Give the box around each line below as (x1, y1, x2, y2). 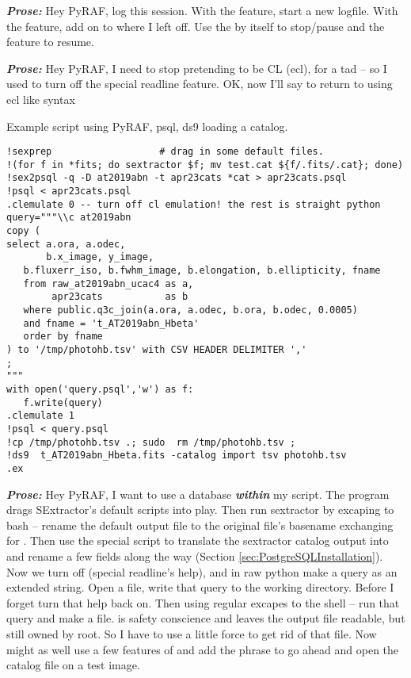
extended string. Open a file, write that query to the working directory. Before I (6, 579, 394, 596)
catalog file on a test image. (6, 657, 140, 673)
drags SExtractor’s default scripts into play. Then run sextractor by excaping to (6, 501, 394, 518)
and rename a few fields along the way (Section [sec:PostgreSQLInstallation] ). (6, 547, 383, 564)
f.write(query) (23, 396, 103, 408)
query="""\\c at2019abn (6, 212, 131, 224)
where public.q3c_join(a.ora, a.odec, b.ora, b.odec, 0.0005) (23, 305, 358, 316)
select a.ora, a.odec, (6, 238, 126, 250)
